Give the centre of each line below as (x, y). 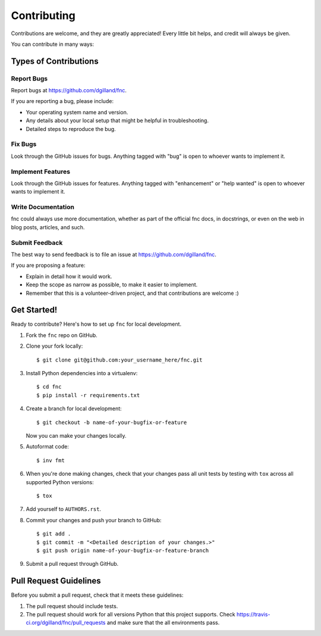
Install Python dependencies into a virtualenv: (82, 373)
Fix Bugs (24, 144)
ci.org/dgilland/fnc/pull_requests (66, 623)
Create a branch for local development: (74, 409)
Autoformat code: (48, 447)
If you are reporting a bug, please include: (62, 101)
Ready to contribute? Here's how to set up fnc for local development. (96, 324)
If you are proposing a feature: (48, 266)
